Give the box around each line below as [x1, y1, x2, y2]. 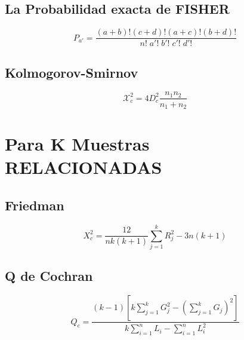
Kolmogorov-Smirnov [5, 63, 138, 81]
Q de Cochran [5, 267, 93, 285]
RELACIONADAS [5, 155, 162, 179]
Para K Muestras [5, 131, 150, 156]
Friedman [5, 195, 64, 214]
